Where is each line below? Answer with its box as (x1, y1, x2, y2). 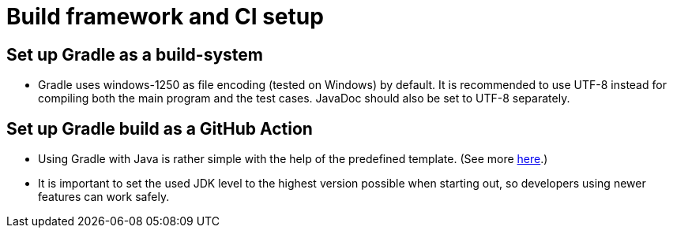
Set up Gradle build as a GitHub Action (6, 118, 313, 139)
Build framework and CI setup (6, 3, 324, 30)
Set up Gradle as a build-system (6, 44, 264, 65)
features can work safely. (38, 190, 170, 204)
